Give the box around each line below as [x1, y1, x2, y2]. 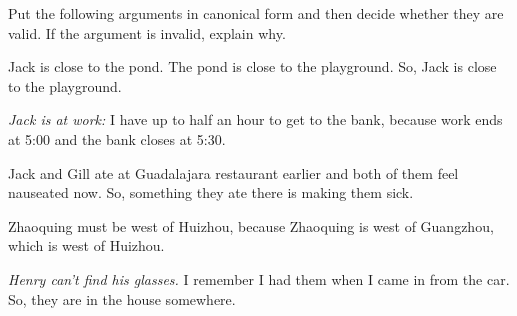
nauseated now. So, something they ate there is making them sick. [8, 182, 414, 203]
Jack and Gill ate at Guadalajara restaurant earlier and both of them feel [8, 162, 459, 183]
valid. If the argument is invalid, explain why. [8, 22, 286, 43]
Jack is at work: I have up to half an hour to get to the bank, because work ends [8, 109, 503, 130]
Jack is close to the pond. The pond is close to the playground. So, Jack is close [8, 56, 497, 77]
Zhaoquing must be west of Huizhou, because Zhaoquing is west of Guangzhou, [8, 215, 494, 236]
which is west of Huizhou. [8, 235, 165, 256]
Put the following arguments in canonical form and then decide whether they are [8, 3, 504, 23]
